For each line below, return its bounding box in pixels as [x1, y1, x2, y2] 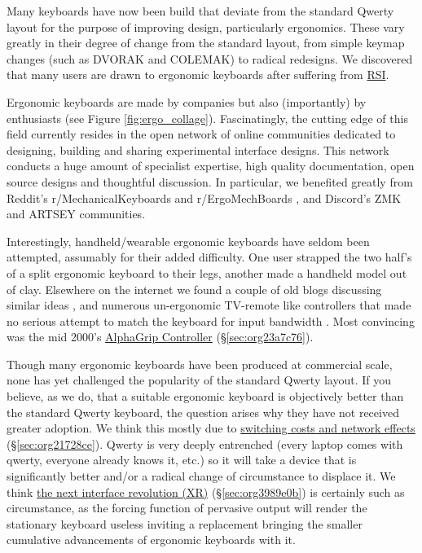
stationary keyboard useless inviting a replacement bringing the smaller [7, 515, 363, 532]
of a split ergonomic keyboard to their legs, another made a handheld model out [7, 264, 407, 281]
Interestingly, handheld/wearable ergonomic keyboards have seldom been [7, 232, 370, 249]
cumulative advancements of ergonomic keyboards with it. [7, 531, 296, 548]
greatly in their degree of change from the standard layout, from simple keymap [7, 34, 405, 51]
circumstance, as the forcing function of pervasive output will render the [7, 499, 367, 516]
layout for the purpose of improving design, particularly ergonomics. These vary [7, 18, 405, 35]
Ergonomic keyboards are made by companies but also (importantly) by [7, 93, 367, 110]
